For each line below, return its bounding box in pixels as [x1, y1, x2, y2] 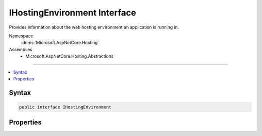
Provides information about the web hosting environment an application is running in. [9, 24, 179, 30]
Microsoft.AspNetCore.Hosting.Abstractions [25, 53, 114, 59]
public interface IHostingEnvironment [19, 104, 112, 110]
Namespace [9, 33, 33, 39]
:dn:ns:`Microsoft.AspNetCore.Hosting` [21, 40, 99, 45]
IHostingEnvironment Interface [9, 7, 136, 18]
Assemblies [9, 46, 33, 52]
